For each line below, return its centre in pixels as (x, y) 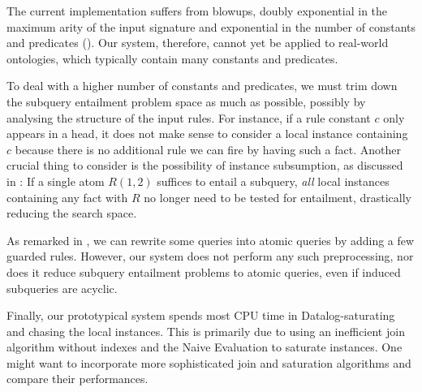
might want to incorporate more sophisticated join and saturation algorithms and (209, 362)
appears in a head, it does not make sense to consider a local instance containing (207, 134)
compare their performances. (78, 379)
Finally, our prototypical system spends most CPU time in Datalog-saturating (201, 315)
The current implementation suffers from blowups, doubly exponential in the (197, 11)
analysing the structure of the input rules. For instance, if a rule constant (189, 117)
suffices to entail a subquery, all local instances (273, 181)
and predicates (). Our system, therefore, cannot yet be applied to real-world (198, 43)
